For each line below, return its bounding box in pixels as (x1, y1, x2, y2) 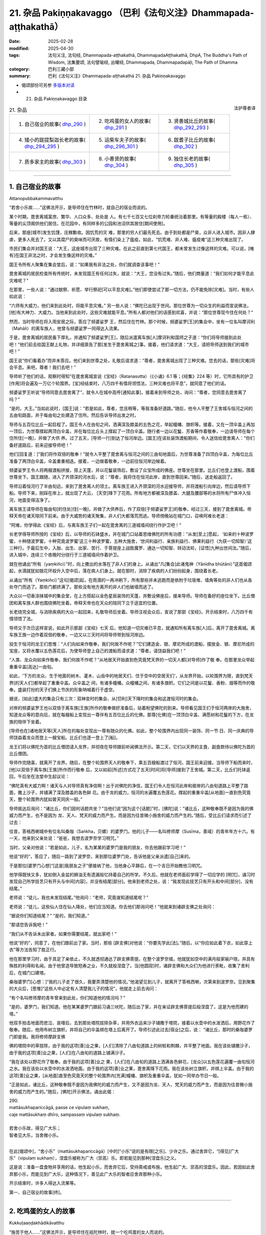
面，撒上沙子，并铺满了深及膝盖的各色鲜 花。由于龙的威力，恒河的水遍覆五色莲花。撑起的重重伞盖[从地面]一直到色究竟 (9, 789, 251, 795)
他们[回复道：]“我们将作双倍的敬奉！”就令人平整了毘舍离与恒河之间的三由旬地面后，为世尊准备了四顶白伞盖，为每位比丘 (9, 451, 254, 457)
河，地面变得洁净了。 (9, 497, 53, 503)
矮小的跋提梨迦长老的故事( (24, 136, 86, 143)
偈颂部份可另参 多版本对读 (21, 82, 75, 88)
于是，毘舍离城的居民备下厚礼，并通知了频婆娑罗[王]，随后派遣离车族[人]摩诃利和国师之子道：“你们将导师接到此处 (9, 334, 242, 340)
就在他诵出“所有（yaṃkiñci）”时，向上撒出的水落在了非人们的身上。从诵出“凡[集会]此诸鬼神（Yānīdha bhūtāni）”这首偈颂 (9, 561, 252, 567)
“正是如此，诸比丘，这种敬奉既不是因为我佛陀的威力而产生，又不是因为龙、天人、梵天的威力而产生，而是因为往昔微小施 (9, 1082, 253, 1088)
